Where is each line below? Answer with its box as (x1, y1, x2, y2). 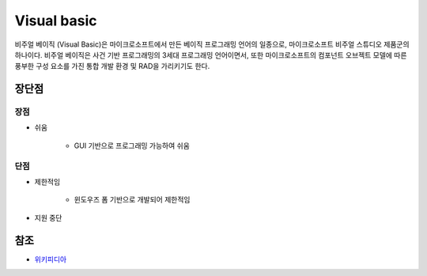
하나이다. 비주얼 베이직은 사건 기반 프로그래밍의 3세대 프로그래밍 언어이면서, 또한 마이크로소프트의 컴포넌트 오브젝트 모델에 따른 (14, 50, 407, 59)
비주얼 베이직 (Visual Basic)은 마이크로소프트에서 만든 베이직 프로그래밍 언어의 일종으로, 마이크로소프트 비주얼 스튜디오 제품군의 (14, 40, 410, 49)
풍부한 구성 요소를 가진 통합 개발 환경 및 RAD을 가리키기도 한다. (14, 62, 210, 71)
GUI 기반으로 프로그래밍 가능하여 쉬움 (74, 141, 190, 150)
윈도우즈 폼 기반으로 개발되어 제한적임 (74, 195, 191, 205)
